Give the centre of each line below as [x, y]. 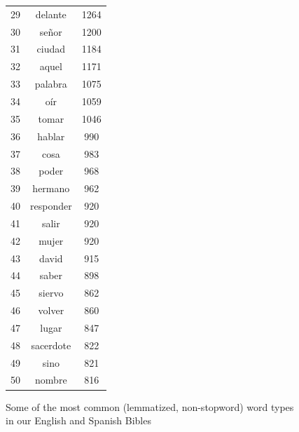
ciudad [51, 49]
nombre [51, 380]
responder [51, 206]
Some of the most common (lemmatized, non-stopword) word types [150, 406]
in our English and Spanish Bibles [78, 420]
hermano [51, 188]
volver [51, 310]
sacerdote [51, 345]
